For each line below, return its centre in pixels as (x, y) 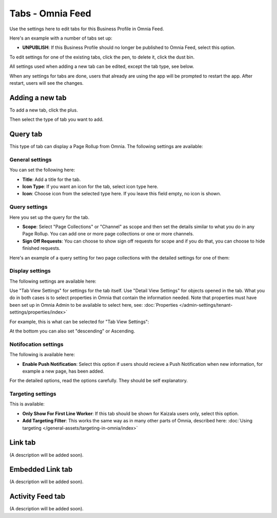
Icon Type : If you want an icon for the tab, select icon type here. (90, 187)
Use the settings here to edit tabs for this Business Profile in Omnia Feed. (87, 29)
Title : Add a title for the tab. (52, 179)
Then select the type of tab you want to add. (56, 119)
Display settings (30, 271)
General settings (31, 159)
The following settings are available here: (53, 281)
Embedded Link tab (41, 469)
